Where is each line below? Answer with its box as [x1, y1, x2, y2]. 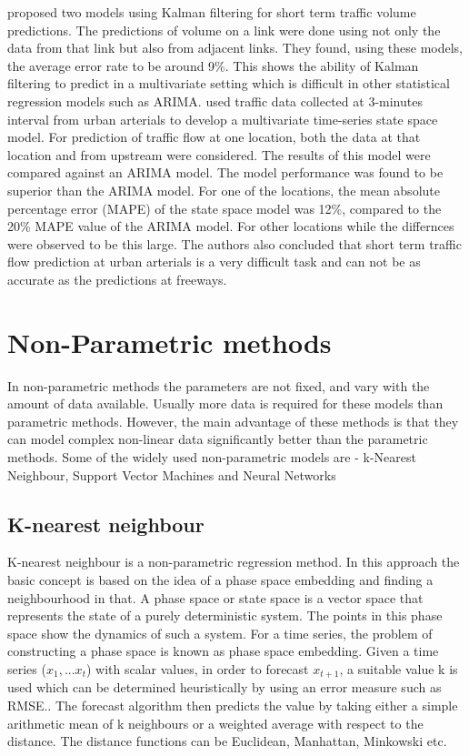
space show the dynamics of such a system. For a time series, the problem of [7, 623, 433, 642]
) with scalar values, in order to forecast [85, 659, 309, 678]
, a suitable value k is [339, 659, 458, 678]
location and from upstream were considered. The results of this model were [7, 145, 431, 164]
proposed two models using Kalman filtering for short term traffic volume [7, 3, 416, 21]
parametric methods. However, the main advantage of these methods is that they [7, 411, 459, 430]
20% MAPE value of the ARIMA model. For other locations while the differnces [7, 217, 454, 236]
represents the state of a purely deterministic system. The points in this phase [7, 606, 443, 625]
